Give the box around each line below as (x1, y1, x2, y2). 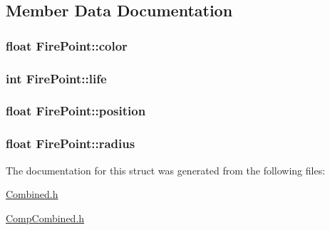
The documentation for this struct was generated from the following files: (6, 162, 326, 177)
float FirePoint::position (6, 102, 146, 120)
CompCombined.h (6, 210, 85, 225)
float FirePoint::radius (6, 135, 135, 152)
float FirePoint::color (6, 36, 128, 54)
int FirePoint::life (6, 69, 107, 87)
